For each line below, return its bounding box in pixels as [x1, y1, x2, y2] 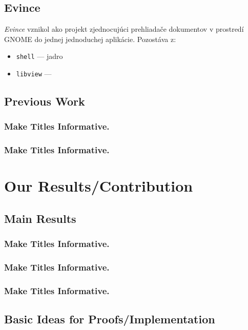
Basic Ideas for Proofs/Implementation [4, 311, 215, 327]
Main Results [4, 210, 76, 226]
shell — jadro [16, 51, 63, 61]
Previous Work [4, 93, 85, 109]
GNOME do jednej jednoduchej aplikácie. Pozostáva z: [4, 33, 176, 44]
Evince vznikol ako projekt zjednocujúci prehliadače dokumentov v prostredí [4, 24, 244, 34]
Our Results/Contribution [4, 175, 193, 196]
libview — [16, 68, 52, 79]
